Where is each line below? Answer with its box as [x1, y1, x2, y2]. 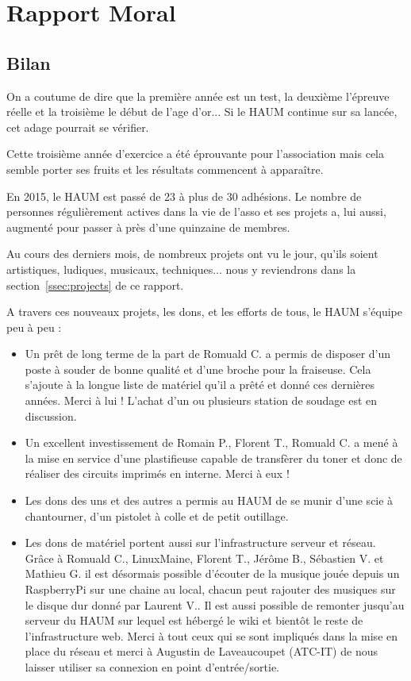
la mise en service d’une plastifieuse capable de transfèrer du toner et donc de [25, 449, 402, 466]
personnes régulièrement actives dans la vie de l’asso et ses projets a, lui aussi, [6, 203, 386, 220]
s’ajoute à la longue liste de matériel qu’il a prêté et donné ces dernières [25, 376, 375, 393]
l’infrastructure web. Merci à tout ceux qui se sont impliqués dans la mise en [25, 627, 398, 644]
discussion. [25, 407, 77, 424]
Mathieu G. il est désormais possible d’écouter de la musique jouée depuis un [25, 565, 400, 582]
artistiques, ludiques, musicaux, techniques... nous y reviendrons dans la [6, 260, 356, 277]
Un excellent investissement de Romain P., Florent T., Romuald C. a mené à [25, 434, 398, 451]
